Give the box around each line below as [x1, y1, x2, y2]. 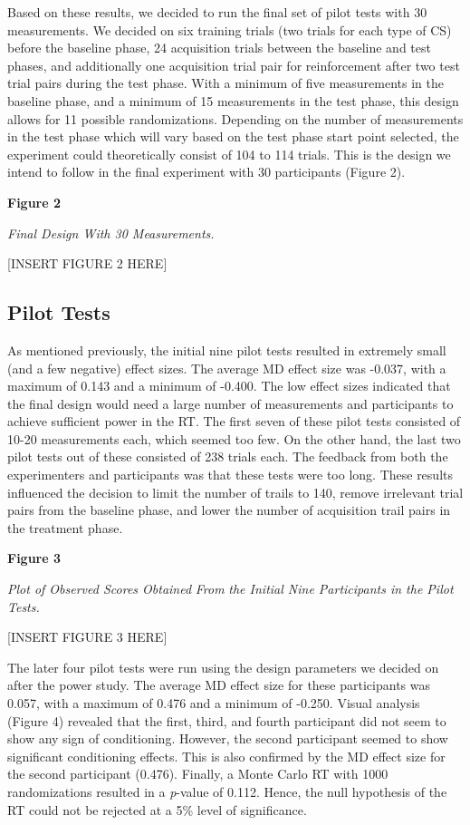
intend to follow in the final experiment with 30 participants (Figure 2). [7, 162, 406, 181]
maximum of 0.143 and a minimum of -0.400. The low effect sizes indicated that [7, 376, 451, 395]
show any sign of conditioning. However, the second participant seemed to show [7, 729, 448, 748]
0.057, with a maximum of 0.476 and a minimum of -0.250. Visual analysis [7, 694, 420, 713]
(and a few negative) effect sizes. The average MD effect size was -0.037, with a [7, 358, 446, 377]
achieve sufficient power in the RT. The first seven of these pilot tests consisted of [7, 412, 461, 431]
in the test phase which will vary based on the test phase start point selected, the [7, 127, 459, 146]
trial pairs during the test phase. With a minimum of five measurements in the [7, 73, 444, 92]
